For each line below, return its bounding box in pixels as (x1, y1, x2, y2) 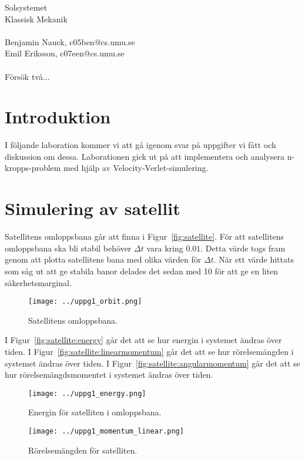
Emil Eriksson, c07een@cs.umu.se (5, 47, 125, 59)
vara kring (146, 241, 183, 254)
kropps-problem (5, 162, 61, 174)
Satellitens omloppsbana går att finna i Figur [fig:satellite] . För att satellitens (5, 230, 284, 243)
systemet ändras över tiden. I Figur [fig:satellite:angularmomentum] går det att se (5, 357, 300, 369)
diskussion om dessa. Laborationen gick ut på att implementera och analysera (5, 150, 284, 162)
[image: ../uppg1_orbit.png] (28, 297, 142, 306)
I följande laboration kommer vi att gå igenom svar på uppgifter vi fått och (5, 139, 276, 151)
